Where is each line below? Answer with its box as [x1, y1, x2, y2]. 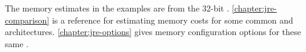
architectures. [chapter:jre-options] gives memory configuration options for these [5, 25, 301, 38]
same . [5, 37, 28, 50]
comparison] [5, 13, 50, 26]
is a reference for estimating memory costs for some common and [52, 13, 293, 26]
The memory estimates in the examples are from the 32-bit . [5, 2, 230, 14]
